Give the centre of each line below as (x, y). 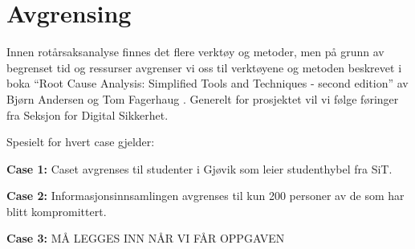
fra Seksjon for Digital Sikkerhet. (87, 114)
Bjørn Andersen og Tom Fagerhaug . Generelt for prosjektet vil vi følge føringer (203, 98)
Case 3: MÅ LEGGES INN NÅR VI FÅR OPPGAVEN (146, 238)
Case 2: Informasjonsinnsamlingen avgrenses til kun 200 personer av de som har (205, 196)
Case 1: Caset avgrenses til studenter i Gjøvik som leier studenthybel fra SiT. (199, 168)
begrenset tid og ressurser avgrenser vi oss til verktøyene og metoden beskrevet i (204, 67)
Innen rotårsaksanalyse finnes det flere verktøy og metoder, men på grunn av (195, 52)
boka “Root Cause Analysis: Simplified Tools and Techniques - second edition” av (207, 83)
